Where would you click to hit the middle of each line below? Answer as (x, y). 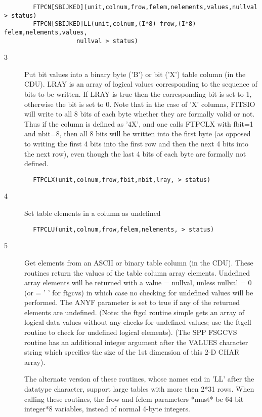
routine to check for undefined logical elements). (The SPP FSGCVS (131, 332)
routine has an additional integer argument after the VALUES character (136, 342)
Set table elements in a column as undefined (93, 213)
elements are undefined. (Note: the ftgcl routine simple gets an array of (135, 312)
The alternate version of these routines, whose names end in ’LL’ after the (139, 379)
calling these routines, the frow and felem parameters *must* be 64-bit (134, 399)
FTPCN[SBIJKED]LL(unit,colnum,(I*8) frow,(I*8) (115, 24)
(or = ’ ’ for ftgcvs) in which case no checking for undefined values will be (139, 292)
